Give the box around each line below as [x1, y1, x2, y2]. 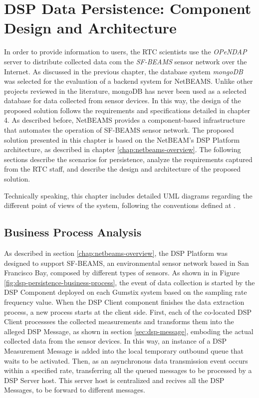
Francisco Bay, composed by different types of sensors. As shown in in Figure [4, 267, 240, 278]
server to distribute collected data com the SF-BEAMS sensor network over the [4, 56, 247, 66]
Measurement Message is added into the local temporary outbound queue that [4, 345, 244, 356]
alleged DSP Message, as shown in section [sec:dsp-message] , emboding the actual [4, 326, 254, 336]
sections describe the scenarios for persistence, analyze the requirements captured [4, 154, 253, 164]
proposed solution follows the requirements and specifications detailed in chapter [4, 105, 251, 115]
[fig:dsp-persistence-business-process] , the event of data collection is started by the [4, 277, 255, 287]
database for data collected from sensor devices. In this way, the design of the [4, 95, 241, 106]
